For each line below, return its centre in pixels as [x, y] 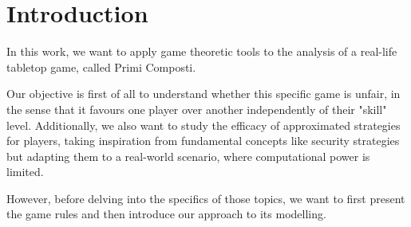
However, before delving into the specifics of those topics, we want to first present [206, 198]
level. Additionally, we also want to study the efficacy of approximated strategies [204, 125]
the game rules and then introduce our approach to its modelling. [166, 214]
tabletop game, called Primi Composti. [101, 67]
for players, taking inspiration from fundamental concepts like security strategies [203, 141]
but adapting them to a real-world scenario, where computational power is [188, 156]
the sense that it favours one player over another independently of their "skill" [197, 109]
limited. [25, 172]
